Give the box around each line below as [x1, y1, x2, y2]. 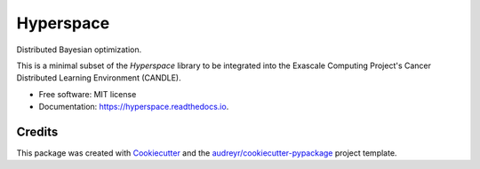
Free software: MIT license [38, 88, 137, 99]
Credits [16, 124, 59, 139]
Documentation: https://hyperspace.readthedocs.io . [38, 102, 229, 112]
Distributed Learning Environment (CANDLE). [16, 73, 181, 83]
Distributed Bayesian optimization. [16, 44, 142, 55]
